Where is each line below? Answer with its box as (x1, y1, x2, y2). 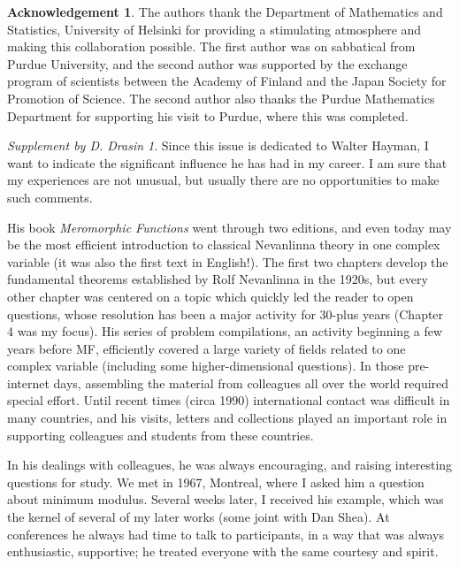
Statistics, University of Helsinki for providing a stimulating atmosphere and (7, 19, 422, 38)
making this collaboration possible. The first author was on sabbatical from (7, 37, 416, 56)
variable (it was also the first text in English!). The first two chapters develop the (7, 252, 448, 271)
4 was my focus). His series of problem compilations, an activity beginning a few (7, 322, 443, 340)
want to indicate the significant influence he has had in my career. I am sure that (7, 153, 448, 172)
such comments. (7, 187, 93, 206)
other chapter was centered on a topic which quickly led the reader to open (7, 287, 414, 305)
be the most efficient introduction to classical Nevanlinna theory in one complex (7, 235, 440, 254)
